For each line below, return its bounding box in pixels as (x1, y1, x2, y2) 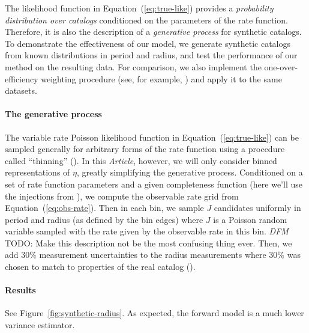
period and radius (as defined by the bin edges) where (5, 213, 203, 225)
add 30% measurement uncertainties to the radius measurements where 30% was (5, 248, 301, 261)
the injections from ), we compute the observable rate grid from (5, 189, 239, 202)
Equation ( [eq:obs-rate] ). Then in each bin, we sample (5, 201, 204, 214)
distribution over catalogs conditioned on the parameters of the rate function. (5, 13, 288, 26)
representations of (5, 166, 70, 179)
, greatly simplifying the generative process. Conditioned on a (76, 166, 303, 179)
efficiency (5, 72, 38, 85)
